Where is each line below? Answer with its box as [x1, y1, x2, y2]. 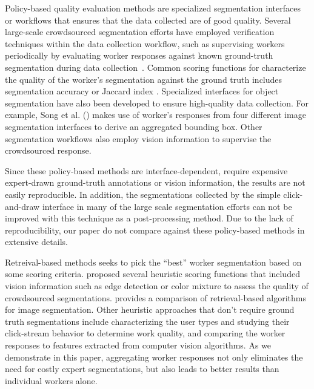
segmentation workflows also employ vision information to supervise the [5, 132, 272, 145]
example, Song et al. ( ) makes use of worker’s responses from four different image [5, 108, 306, 121]
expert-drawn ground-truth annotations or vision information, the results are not [5, 176, 306, 189]
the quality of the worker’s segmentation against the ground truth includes [5, 73, 282, 85]
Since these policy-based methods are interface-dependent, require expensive [5, 164, 288, 177]
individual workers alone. [5, 374, 98, 387]
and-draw [5, 200, 40, 212]
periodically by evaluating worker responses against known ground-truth [5, 49, 273, 62]
